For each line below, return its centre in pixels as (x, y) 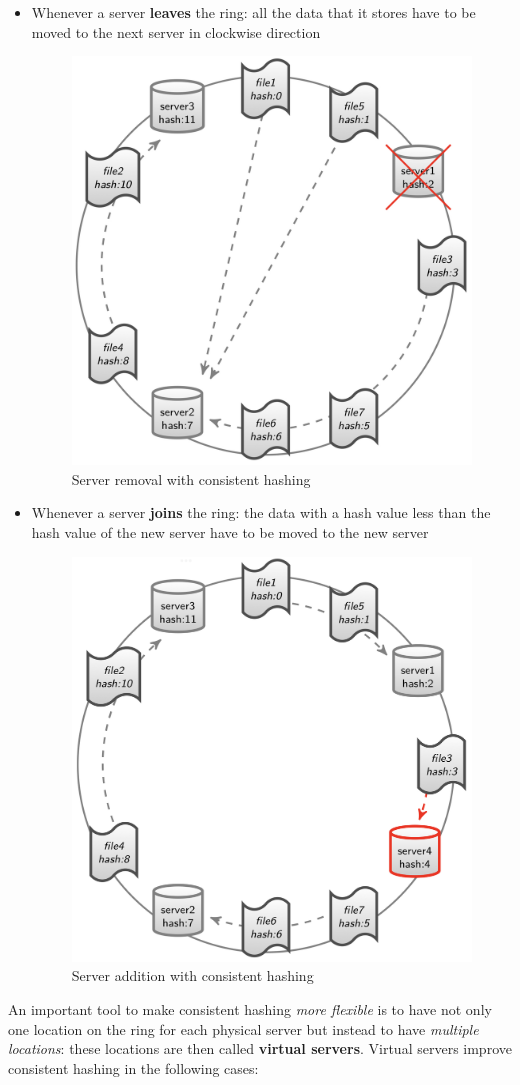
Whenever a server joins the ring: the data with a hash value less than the (261, 512)
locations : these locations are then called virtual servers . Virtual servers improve (260, 1048)
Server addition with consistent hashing (192, 975)
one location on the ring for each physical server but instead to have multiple (243, 1028)
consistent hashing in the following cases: (133, 1067)
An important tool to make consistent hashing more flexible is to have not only (250, 1009)
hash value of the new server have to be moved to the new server (230, 531)
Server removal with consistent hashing (191, 478)
